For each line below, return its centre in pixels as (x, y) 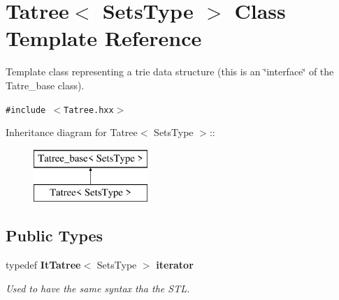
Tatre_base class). (45, 85)
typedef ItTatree (43, 265)
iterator (175, 265)
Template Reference (104, 38)
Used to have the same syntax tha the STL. (98, 288)
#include (26, 110)
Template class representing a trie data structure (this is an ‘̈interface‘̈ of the (170, 72)
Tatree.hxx (89, 110)
